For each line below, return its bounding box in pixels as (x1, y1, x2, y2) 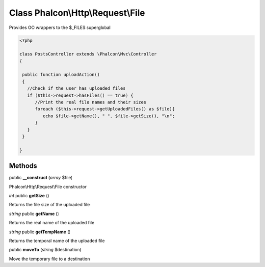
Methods (9, 162, 37, 170)
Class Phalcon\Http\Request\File (9, 7, 145, 18)
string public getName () (9, 211, 59, 216)
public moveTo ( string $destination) (9, 247, 82, 253)
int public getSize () (9, 193, 49, 199)
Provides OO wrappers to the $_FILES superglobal (9, 25, 110, 30)
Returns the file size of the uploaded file (9, 202, 90, 208)
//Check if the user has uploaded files (27, 86, 126, 91)
